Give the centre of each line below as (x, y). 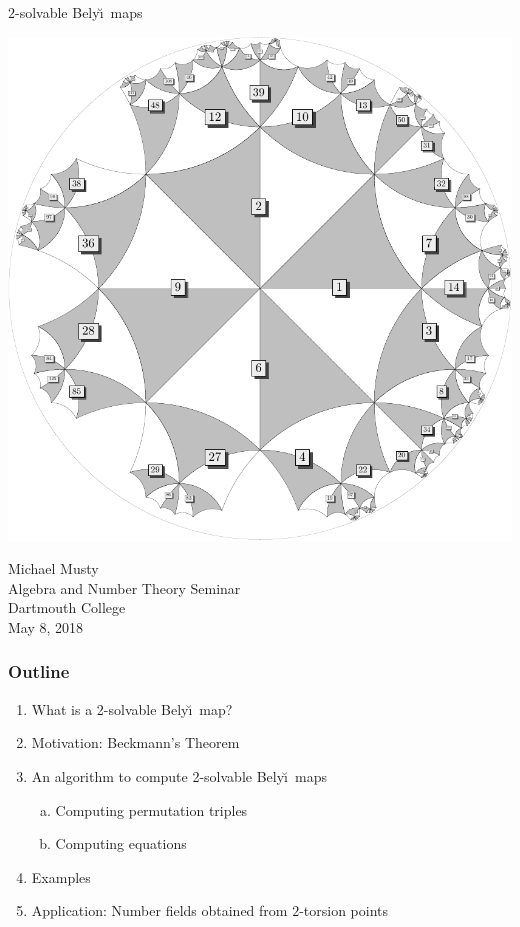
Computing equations (121, 843)
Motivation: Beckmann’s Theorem (135, 742)
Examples (61, 876)
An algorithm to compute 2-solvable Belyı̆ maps (179, 775)
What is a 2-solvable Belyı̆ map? (132, 708)
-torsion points (344, 910)
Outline (39, 671)
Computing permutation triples (151, 809)
